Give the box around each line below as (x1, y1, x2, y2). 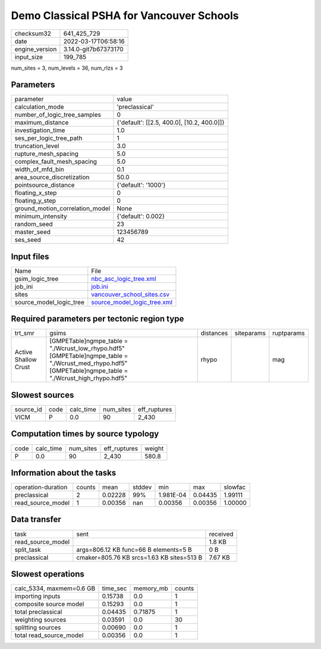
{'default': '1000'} (117, 181, 166, 189)
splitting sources (14, 623, 62, 632)
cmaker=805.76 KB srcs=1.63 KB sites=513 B (76, 553, 203, 561)
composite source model (14, 600, 84, 609)
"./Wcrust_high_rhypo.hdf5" (49, 374, 128, 382)
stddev (133, 483, 152, 491)
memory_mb (133, 584, 169, 592)
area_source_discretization (14, 173, 90, 182)
